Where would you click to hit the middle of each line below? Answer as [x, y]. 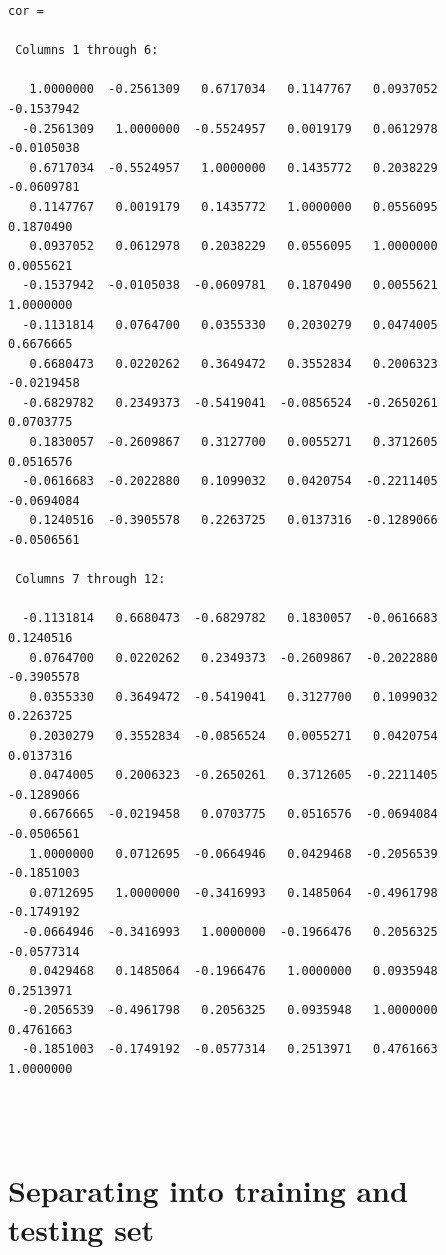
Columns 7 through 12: [90, 579]
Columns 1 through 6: [87, 50]
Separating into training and [208, 1190]
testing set [81, 1229]
